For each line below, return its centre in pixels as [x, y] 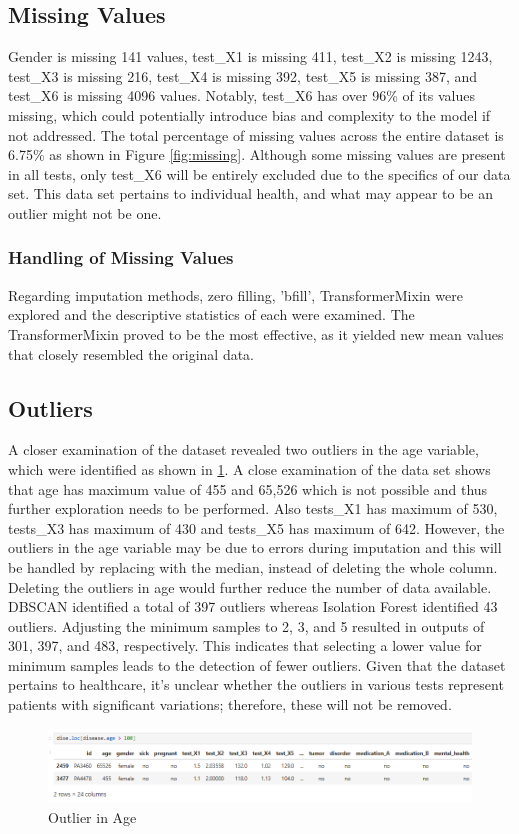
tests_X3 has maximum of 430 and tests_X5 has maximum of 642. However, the [256, 527]
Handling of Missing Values [121, 257]
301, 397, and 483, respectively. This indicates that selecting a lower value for [245, 645]
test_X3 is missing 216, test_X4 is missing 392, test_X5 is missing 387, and [243, 75]
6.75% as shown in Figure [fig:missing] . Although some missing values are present [257, 154]
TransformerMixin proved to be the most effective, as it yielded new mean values [256, 333]
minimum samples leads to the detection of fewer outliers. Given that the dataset [257, 664]
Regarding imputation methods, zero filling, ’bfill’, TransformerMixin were [235, 294]
